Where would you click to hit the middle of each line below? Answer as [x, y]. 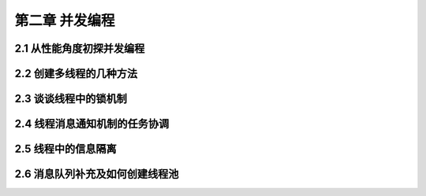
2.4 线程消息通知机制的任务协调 [92, 124]
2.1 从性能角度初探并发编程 [80, 48]
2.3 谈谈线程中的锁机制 [71, 99]
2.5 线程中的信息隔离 [66, 149]
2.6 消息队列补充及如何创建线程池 [97, 174]
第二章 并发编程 [65, 20]
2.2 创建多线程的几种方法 [76, 74]
